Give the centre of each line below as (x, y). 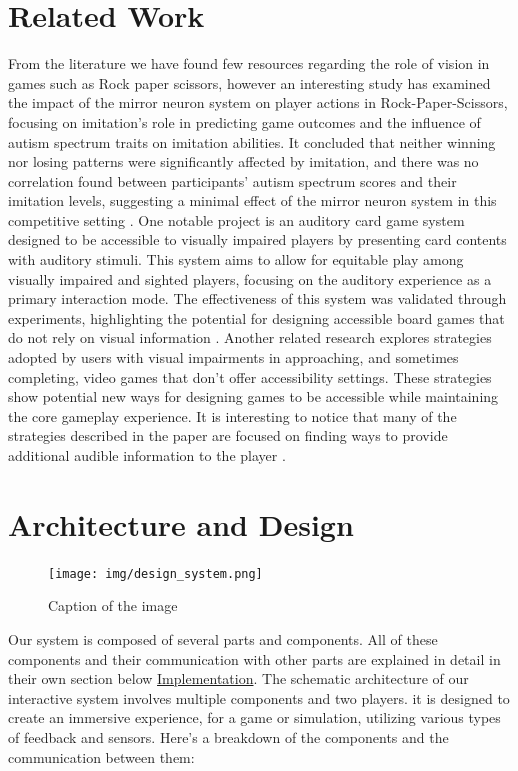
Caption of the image (113, 605)
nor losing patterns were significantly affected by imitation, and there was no (243, 161)
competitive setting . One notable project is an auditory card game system (236, 219)
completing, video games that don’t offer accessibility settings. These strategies (250, 376)
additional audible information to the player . (147, 455)
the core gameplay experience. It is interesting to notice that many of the (232, 415)
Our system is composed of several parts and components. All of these (223, 638)
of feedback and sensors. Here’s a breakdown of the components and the (228, 736)
